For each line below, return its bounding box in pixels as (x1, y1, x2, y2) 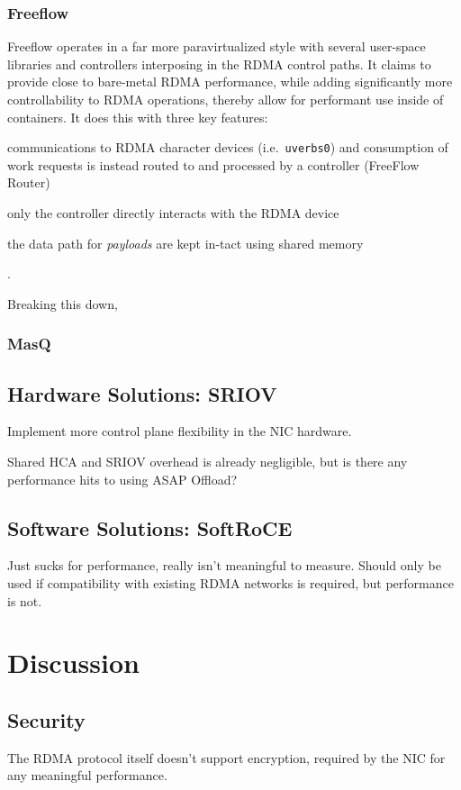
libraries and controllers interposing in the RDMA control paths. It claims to (7, 54, 431, 73)
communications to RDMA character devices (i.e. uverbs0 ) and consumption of (7, 138, 448, 157)
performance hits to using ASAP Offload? (7, 469, 238, 488)
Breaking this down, (7, 294, 118, 313)
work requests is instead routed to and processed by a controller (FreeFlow (7, 155, 420, 174)
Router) (7, 173, 50, 192)
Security (7, 705, 86, 733)
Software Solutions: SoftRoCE (7, 513, 293, 541)
